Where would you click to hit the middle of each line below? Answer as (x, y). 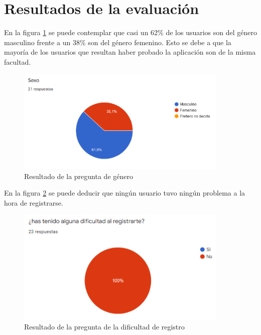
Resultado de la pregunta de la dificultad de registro (104, 327)
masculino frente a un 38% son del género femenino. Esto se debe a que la (118, 42)
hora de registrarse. (34, 202)
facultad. (18, 61)
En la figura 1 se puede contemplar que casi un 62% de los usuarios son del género (131, 32)
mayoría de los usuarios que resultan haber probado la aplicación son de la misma (130, 52)
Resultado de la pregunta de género (79, 176)
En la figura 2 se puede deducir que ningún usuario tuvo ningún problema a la (125, 193)
